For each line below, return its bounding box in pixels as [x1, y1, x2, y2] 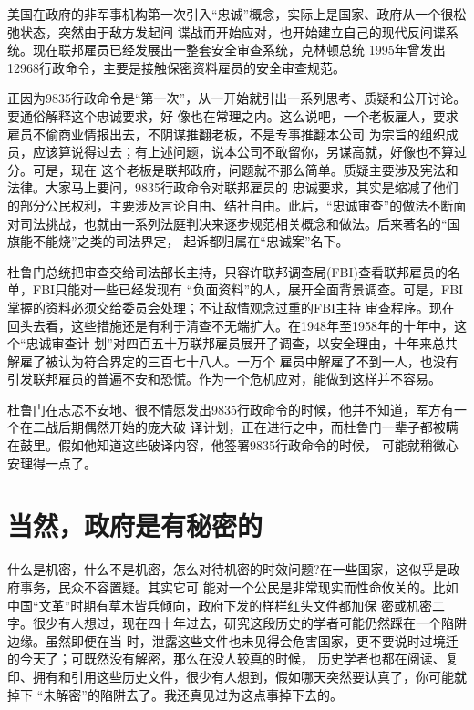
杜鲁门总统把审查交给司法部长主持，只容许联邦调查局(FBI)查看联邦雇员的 [7, 262, 448, 281]
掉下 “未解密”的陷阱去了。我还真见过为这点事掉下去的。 [7, 684, 343, 704]
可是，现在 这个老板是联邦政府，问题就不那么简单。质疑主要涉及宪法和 [32, 159, 459, 179]
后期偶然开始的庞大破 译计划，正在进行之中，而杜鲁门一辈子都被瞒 [57, 417, 459, 437]
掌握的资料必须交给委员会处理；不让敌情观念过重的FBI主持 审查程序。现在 [7, 297, 455, 316]
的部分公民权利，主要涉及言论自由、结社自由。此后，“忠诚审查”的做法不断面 [7, 195, 467, 214]
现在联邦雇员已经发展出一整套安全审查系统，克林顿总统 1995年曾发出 [32, 40, 446, 59]
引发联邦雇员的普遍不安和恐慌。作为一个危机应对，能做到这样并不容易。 [7, 369, 441, 388]
